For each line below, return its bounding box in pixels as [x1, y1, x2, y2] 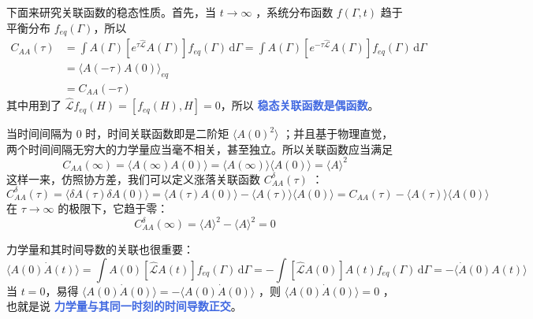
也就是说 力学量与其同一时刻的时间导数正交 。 [6, 298, 242, 314]
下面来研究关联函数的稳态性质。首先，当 [6, 4, 216, 20]
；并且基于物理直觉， [282, 125, 393, 142]
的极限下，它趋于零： [58, 199, 169, 216]
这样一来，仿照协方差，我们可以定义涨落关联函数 [6, 170, 260, 187]
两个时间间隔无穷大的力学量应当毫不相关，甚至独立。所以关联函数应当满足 [6, 140, 393, 157]
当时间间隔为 [6, 125, 73, 142]
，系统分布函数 [255, 4, 334, 20]
